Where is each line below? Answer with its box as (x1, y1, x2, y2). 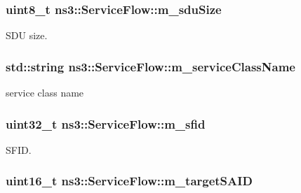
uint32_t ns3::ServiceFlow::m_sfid (6, 115, 206, 132)
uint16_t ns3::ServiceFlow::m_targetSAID (6, 172, 253, 190)
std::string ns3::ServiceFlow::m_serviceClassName (6, 57, 295, 75)
